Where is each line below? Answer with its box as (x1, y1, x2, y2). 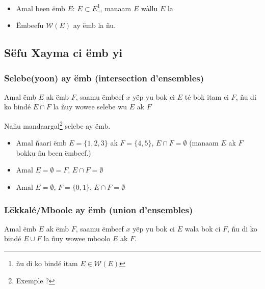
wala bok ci (184, 223, 221, 234)
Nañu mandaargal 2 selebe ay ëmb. (4, 119, 111, 131)
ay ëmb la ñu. (73, 20, 116, 31)
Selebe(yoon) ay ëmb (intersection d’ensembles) (4, 71, 204, 84)
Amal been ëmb (16, 3, 65, 13)
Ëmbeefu (16, 20, 44, 31)
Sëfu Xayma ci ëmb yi (4, 45, 123, 61)
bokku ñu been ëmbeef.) (16, 147, 91, 158)
